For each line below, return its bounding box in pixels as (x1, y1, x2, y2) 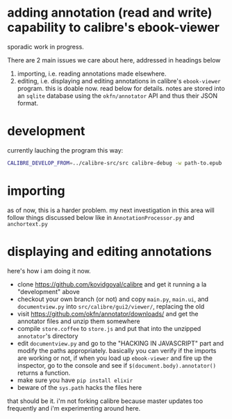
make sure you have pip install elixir (17, 376, 133, 384)
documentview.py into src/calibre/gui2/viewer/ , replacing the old (17, 302, 205, 310)
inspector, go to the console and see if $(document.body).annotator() (17, 361, 217, 369)
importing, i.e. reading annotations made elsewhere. (17, 69, 167, 78)
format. (17, 99, 39, 107)
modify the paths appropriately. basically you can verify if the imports (17, 346, 217, 354)
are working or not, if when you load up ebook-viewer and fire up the (17, 354, 213, 362)
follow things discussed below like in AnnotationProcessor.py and (7, 213, 194, 221)
